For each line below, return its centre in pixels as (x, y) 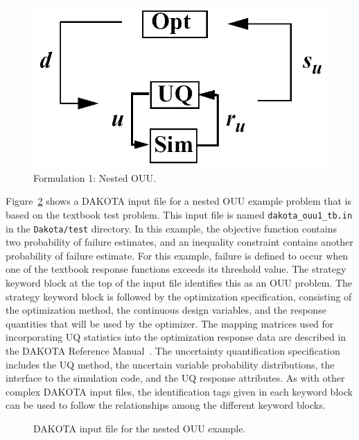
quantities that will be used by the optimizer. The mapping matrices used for (170, 323)
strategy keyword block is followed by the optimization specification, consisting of (179, 296)
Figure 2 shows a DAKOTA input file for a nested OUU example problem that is (178, 201)
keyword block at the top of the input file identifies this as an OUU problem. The (179, 283)
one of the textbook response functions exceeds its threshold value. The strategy (176, 269)
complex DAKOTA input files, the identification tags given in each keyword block (179, 391)
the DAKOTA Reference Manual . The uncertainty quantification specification (173, 351)
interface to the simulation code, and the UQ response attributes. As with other (175, 378)
